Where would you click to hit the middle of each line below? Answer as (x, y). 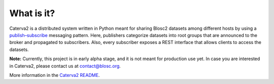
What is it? (32, 13)
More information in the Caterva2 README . (55, 75)
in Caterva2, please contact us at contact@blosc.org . (65, 66)
